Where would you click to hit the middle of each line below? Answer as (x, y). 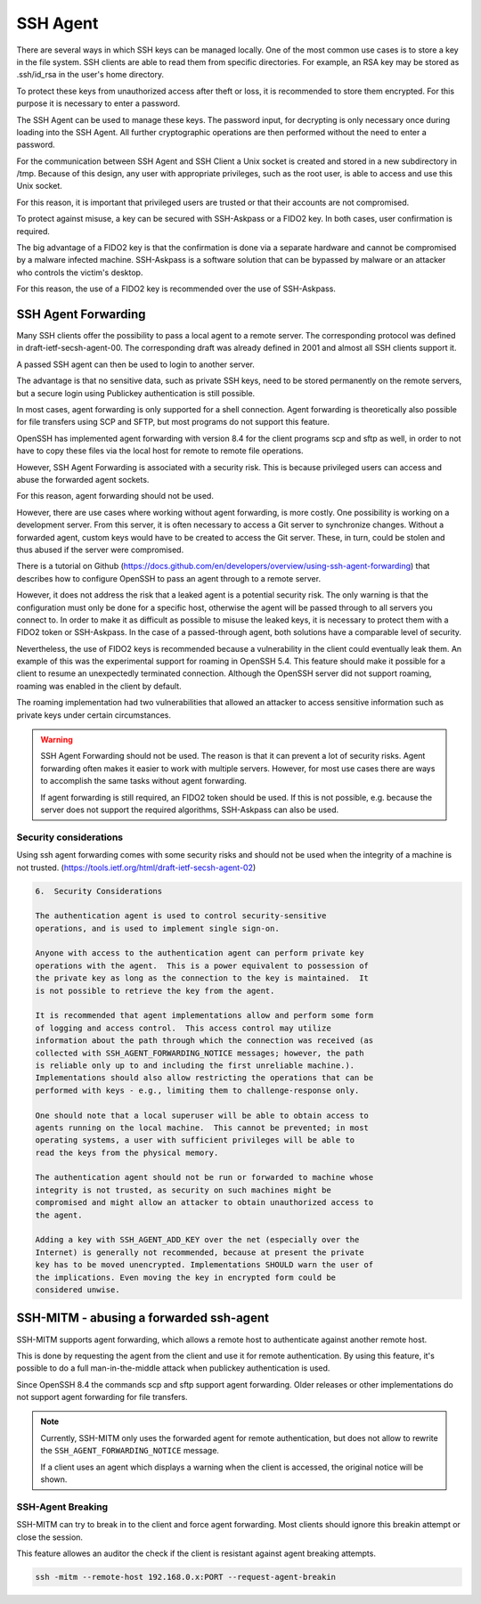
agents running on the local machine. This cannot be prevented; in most (202, 1128)
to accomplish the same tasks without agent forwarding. (143, 781)
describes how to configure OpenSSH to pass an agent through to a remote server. (168, 578)
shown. (54, 1479)
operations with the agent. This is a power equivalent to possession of (202, 965)
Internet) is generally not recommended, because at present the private (200, 1252)
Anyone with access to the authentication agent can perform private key (200, 953)
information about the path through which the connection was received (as (204, 1041)
